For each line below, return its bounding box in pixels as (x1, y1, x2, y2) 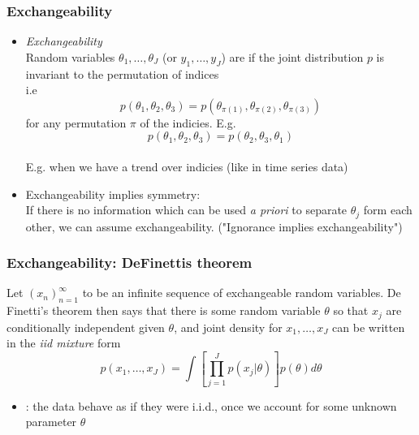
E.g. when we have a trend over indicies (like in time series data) (25, 157, 348, 174)
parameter (25, 413, 77, 430)
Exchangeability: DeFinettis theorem (6, 252, 253, 273)
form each (363, 201, 413, 218)
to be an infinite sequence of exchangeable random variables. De (82, 284, 401, 301)
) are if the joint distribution (221, 48, 364, 65)
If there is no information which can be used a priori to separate (25, 201, 348, 218)
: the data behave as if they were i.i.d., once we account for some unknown (25, 397, 397, 414)
